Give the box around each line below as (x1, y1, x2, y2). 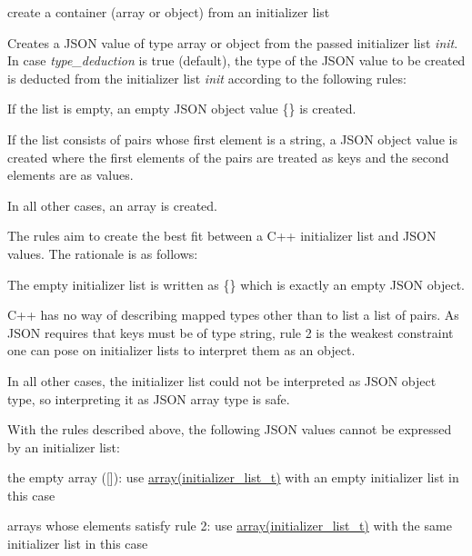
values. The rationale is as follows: (7, 243, 198, 263)
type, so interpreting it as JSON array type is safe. (7, 389, 290, 408)
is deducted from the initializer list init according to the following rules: (7, 68, 407, 87)
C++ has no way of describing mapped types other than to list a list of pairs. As (7, 305, 459, 324)
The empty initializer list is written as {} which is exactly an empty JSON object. (7, 274, 465, 293)
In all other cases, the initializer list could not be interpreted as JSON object (7, 371, 437, 390)
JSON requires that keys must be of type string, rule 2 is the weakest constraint (7, 323, 454, 342)
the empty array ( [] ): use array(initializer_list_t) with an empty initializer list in (7, 468, 459, 487)
